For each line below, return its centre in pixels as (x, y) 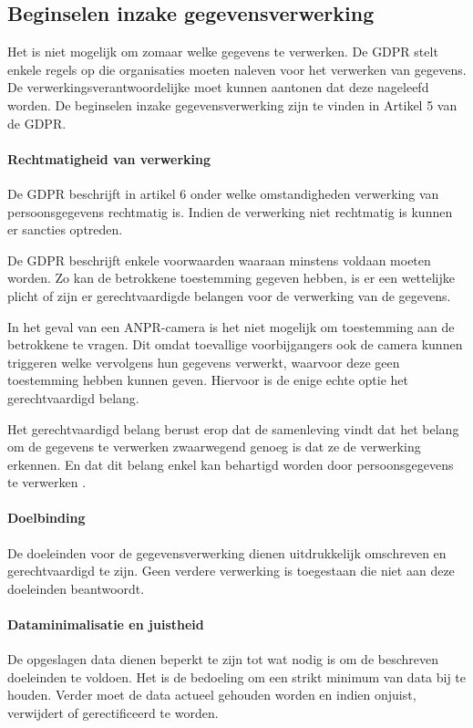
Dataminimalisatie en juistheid (106, 624)
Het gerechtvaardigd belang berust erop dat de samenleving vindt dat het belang (233, 428)
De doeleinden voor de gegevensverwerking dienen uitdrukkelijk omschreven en (227, 552)
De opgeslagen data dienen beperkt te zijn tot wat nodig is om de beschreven (223, 659)
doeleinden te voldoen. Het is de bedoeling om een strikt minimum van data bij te (237, 676)
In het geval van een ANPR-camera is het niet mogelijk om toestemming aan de (231, 326)
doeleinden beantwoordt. (76, 588)
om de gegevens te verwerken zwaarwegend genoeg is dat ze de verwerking (214, 447)
